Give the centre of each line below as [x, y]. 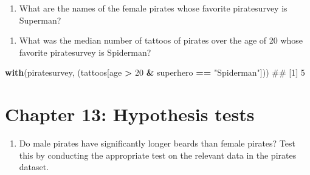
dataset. [34, 167]
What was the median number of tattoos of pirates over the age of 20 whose [161, 40]
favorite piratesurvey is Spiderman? [85, 52]
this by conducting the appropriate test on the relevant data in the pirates [158, 155]
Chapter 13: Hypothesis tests [130, 114]
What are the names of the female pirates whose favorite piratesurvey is [153, 8]
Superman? [40, 20]
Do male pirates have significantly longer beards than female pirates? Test [157, 143]
